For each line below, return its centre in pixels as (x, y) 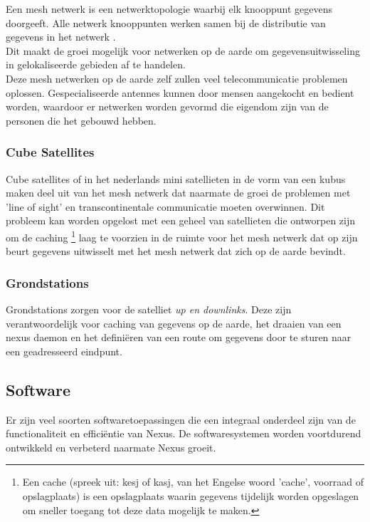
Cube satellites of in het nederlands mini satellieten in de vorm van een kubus (176, 178)
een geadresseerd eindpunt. (64, 351)
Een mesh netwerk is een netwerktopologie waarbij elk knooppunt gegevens (169, 9)
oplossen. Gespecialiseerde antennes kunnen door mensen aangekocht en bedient (180, 92)
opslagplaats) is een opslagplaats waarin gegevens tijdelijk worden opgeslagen (191, 495)
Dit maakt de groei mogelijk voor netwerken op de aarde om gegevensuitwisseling (183, 50)
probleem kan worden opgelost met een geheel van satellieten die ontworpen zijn (181, 220)
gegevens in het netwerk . (61, 37)
